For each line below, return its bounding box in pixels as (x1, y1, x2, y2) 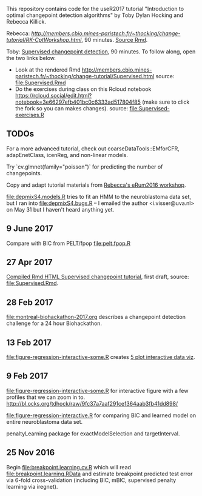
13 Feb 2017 (6, 337, 52, 347)
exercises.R (15, 112, 44, 118)
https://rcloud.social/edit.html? (15, 92, 92, 99)
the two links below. (6, 55, 56, 61)
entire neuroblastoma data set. (6, 418, 83, 425)
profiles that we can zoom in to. (6, 394, 86, 401)
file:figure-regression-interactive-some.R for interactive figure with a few (6, 387, 189, 394)
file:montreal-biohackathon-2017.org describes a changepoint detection (6, 313, 186, 321)
